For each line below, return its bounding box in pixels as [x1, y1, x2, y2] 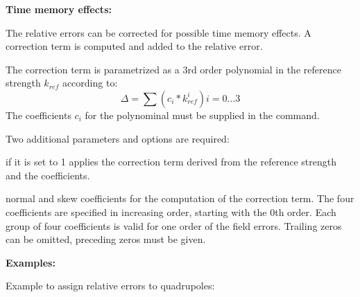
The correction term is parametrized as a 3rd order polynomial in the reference [6, 62, 341, 76]
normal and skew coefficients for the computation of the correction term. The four [6, 191, 354, 206]
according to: [62, 75, 118, 90]
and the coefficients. [6, 168, 90, 182]
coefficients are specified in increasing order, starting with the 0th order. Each [6, 204, 336, 219]
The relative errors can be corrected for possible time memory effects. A [6, 25, 311, 39]
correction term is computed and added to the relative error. [6, 39, 263, 53]
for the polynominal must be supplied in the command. [85, 107, 320, 122]
